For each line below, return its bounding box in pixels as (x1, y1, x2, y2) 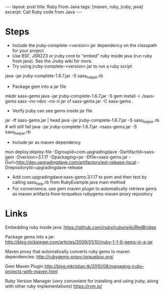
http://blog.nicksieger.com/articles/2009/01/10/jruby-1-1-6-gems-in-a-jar (5, 239, 153, 245)
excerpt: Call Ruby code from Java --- (5, 9, 82, 15)
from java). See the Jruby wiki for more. (12, 58, 93, 64)
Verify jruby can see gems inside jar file (12, 107, 92, 113)
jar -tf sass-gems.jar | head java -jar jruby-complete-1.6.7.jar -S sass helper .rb (5, 117, 160, 124)
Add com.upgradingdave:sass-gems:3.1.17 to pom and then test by (12, 174, 147, 180)
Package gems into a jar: (5, 234, 55, 240)
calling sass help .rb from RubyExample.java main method (12, 179, 126, 187)
